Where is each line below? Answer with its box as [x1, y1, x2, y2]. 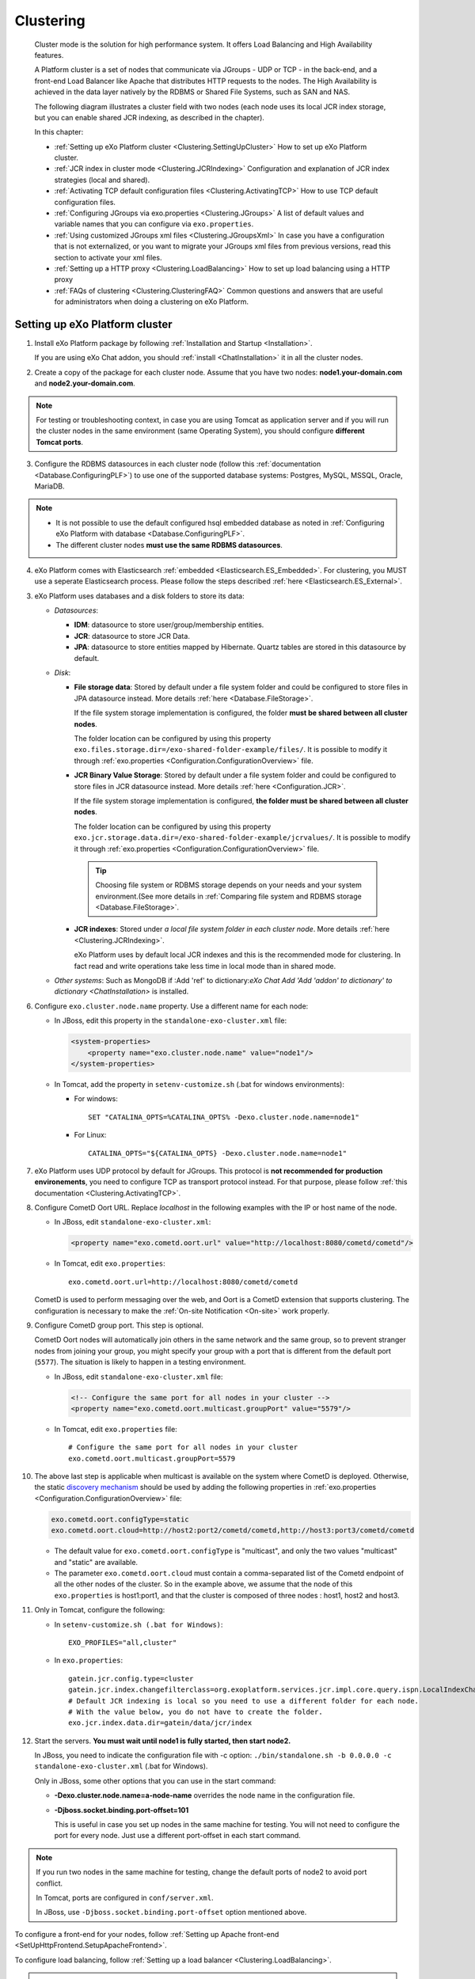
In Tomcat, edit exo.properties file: [54, 1424, 177, 1434]
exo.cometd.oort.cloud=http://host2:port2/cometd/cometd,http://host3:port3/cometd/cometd [51, 1526, 415, 1535]
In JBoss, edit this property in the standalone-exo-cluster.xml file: [54, 1016, 287, 1025]
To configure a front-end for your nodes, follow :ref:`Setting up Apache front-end [14, 1929, 279, 1939]
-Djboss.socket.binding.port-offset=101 [54, 1805, 189, 1814]
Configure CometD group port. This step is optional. [34, 1320, 204, 1330]
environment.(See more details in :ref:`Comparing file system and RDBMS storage [95, 891, 362, 901]
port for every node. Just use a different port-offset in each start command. [54, 1831, 301, 1840]
